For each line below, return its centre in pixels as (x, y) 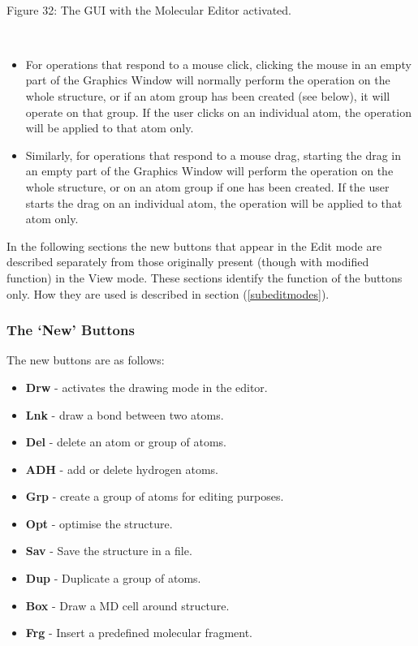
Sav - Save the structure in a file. (109, 551)
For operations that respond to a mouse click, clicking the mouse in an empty (218, 64)
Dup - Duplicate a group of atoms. (113, 578)
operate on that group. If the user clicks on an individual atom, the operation (218, 112)
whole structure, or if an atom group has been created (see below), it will (208, 95)
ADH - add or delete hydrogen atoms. (122, 469)
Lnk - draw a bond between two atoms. (125, 414)
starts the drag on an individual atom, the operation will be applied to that (214, 202)
